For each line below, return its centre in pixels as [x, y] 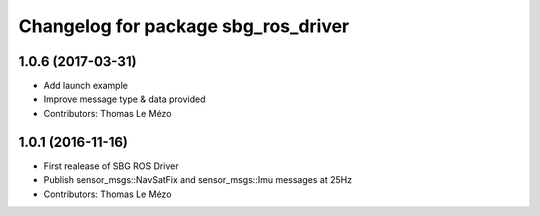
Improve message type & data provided [124, 99]
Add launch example [86, 86]
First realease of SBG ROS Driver [111, 166]
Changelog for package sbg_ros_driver [184, 26]
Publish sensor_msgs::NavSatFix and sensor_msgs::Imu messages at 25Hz [198, 180]
